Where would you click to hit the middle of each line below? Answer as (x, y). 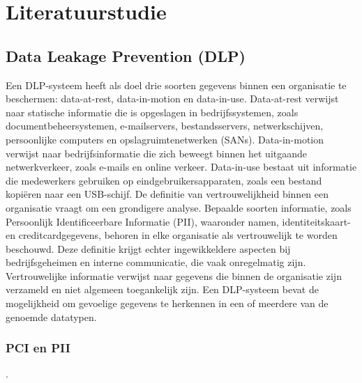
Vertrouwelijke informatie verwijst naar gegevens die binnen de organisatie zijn (174, 275)
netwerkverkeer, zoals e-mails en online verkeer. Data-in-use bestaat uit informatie (181, 167)
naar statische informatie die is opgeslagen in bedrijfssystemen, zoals (152, 112)
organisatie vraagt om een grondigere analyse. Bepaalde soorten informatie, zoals (179, 207)
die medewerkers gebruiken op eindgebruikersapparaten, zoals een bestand (164, 180)
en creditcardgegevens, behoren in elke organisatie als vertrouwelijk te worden (172, 235)
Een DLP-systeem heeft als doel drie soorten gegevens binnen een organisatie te (176, 85)
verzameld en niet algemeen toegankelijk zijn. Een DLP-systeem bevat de (162, 289)
